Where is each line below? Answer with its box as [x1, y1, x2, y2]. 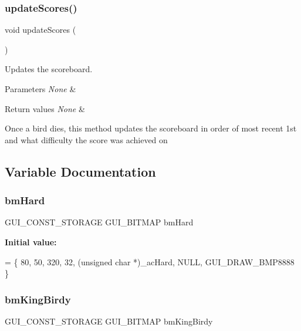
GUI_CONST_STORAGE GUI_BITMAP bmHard [5, 216, 194, 228]
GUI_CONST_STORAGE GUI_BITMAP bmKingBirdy [5, 315, 213, 327]
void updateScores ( [5, 23, 76, 36]
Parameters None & [5, 83, 76, 94]
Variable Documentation [5, 162, 156, 180]
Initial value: [5, 235, 57, 248]
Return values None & [5, 102, 85, 114]
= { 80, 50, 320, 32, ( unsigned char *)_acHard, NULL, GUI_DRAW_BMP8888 [5, 255, 295, 268]
